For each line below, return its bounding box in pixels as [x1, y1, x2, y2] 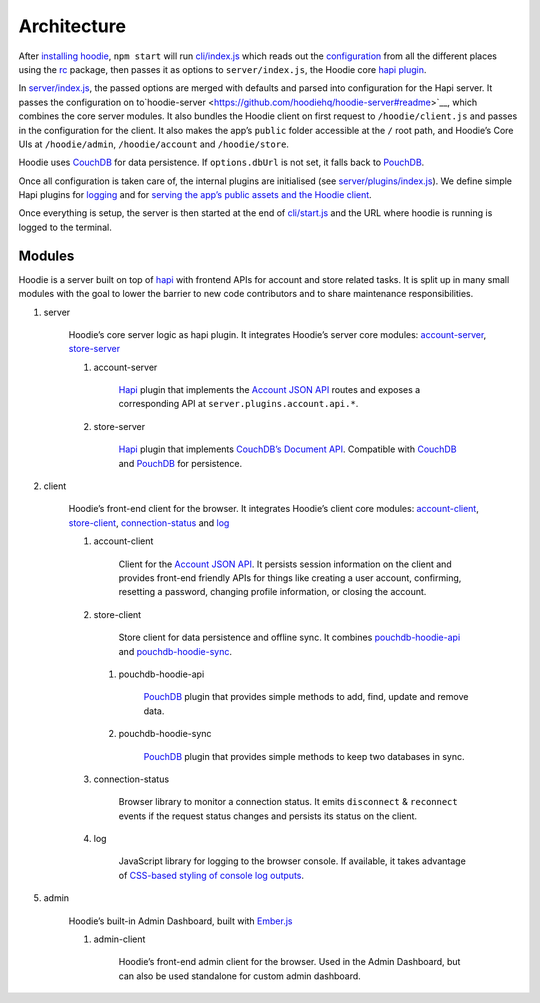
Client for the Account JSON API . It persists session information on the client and [118, 558, 452, 570]
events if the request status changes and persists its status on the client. [118, 810, 418, 822]
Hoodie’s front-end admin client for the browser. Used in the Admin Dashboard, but [118, 956, 461, 968]
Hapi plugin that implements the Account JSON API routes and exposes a [118, 384, 421, 396]
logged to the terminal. [18, 221, 112, 233]
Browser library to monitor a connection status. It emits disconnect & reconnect [118, 796, 459, 808]
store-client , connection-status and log [68, 516, 230, 529]
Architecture [18, 15, 127, 37]
